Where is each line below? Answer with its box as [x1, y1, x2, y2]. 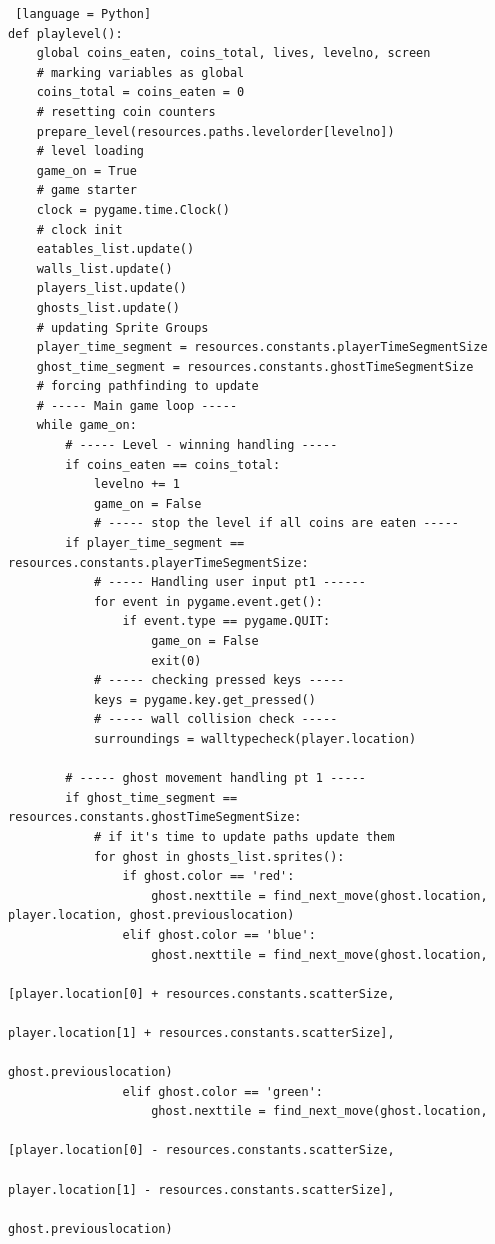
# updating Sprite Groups [36, 320, 209, 335]
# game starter [36, 183, 137, 198]
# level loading [36, 144, 145, 159]
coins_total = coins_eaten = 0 [36, 85, 245, 100]
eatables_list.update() [36, 242, 195, 257]
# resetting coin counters [36, 104, 216, 119]
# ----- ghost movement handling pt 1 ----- [65, 771, 366, 786]
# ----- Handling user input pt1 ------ [93, 575, 366, 590]
